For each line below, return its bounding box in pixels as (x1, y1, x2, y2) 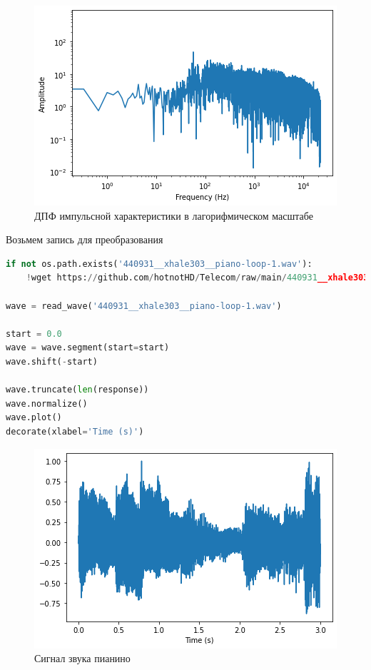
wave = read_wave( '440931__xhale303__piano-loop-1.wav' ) (6, 300, 282, 311)
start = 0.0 (6, 328, 62, 339)
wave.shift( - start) (6, 356, 98, 367)
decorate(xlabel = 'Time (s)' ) (6, 426, 144, 437)
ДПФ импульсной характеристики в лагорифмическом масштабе (34, 208, 313, 223)
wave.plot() (6, 412, 62, 423)
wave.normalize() (6, 398, 88, 409)
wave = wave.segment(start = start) (6, 342, 170, 353)
